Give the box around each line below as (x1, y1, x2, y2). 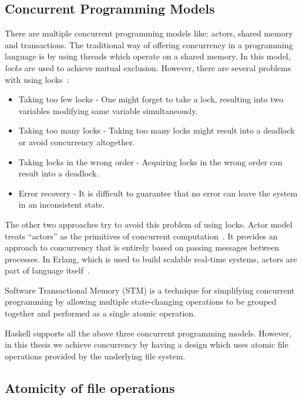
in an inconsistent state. (18, 198, 105, 211)
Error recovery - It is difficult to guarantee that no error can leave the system (18, 186, 298, 199)
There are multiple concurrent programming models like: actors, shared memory (5, 27, 293, 39)
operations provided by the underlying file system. (5, 349, 186, 362)
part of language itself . (5, 264, 90, 276)
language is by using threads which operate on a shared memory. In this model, (5, 50, 291, 62)
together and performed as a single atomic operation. (5, 307, 196, 319)
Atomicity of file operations (5, 378, 175, 396)
